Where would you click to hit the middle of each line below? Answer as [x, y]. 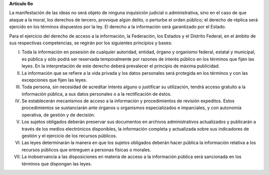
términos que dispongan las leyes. [57, 164]
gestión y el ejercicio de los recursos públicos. [69, 136]
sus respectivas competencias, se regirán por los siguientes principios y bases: [91, 43]
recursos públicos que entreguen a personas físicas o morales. [86, 150]
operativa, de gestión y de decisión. [59, 115]
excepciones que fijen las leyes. [54, 80]
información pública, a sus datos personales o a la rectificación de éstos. [97, 94]
